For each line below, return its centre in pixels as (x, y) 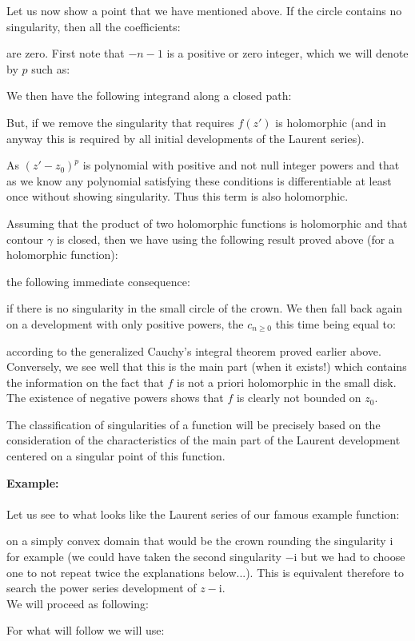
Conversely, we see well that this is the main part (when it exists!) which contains (207, 366)
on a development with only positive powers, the (125, 323)
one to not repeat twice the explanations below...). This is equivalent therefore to (205, 572)
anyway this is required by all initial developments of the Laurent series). (186, 138)
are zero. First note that (66, 53)
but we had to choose (353, 557)
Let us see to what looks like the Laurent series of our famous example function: (203, 514)
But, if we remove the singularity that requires (120, 122)
